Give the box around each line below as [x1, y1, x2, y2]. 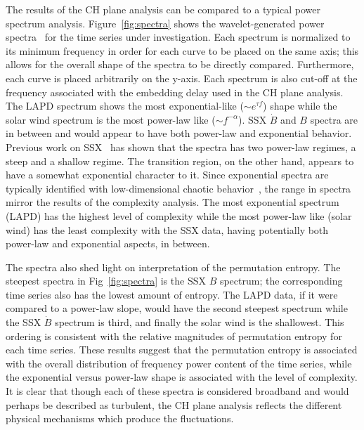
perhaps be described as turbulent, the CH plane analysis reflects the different [6, 397, 342, 412]
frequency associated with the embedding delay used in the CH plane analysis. [6, 84, 344, 99]
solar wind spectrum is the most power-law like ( [6, 112, 216, 126]
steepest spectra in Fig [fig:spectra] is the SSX [6, 273, 206, 288]
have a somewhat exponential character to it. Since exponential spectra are [6, 167, 329, 182]
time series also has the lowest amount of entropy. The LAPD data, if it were [6, 287, 338, 301]
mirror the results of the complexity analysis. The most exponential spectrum [6, 195, 339, 209]
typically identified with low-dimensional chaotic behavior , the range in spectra [6, 181, 351, 195]
